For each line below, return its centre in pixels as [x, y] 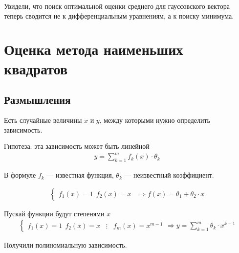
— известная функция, [80, 175]
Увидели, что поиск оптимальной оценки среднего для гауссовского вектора [117, 6]
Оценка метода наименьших [94, 49]
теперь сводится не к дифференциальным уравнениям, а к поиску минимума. [119, 15]
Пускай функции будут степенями [54, 213]
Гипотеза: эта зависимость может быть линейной [77, 146]
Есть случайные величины [43, 120]
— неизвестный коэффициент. [169, 175]
